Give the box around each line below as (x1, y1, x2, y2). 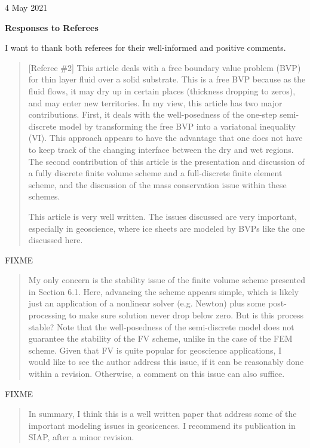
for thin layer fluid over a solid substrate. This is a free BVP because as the (28, 73, 306, 85)
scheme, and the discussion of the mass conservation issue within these (28, 178, 287, 191)
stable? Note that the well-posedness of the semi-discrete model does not (28, 320, 294, 333)
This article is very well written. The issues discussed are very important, (28, 210, 297, 222)
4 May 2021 (5, 1, 48, 13)
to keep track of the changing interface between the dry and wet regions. (28, 143, 294, 155)
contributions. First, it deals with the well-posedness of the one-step (28, 108, 277, 121)
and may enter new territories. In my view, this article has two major (28, 96, 283, 109)
